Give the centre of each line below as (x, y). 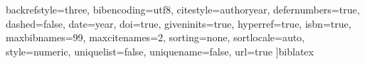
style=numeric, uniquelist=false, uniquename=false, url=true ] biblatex (160, 51)
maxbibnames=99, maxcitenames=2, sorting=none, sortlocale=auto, (155, 37)
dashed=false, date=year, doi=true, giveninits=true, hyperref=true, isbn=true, (179, 23)
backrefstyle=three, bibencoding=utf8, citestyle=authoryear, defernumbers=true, (183, 9)
